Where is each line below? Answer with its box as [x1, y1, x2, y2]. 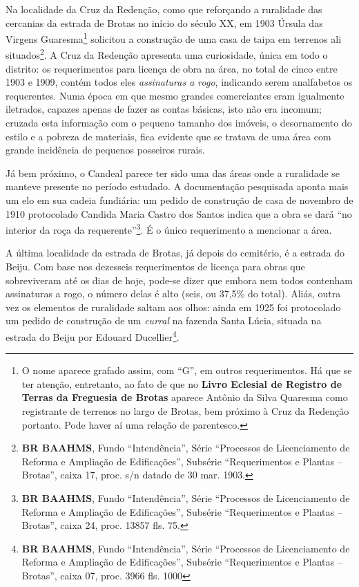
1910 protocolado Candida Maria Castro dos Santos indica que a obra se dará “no [6, 206, 352, 221]
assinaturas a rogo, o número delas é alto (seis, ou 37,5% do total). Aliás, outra [6, 286, 341, 301]
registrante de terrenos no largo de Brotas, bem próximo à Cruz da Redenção [21, 404, 349, 418]
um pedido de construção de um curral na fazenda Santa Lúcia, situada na [6, 313, 322, 328]
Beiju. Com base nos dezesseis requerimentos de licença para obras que [6, 259, 305, 274]
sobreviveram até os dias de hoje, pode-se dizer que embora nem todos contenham [6, 272, 353, 287]
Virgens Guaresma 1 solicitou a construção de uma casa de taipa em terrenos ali [6, 30, 342, 46]
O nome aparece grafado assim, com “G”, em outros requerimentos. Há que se [21, 363, 352, 378]
